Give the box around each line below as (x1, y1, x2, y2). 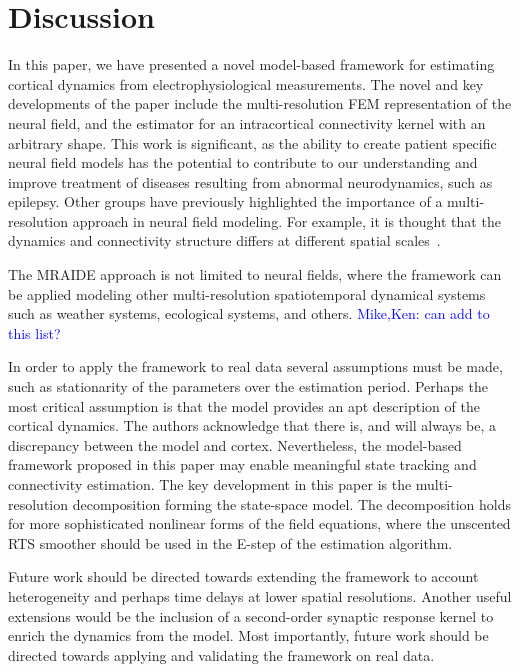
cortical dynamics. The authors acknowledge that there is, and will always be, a (8, 415, 497, 436)
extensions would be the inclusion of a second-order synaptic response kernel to (8, 605, 494, 626)
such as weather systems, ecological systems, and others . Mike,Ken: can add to (8, 303, 490, 324)
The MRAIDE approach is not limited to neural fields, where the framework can (8, 264, 502, 285)
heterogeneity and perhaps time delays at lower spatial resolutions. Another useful (8, 585, 512, 606)
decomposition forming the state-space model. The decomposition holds (72, 493, 511, 514)
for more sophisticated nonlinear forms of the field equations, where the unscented (8, 513, 511, 534)
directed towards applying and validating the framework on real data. (8, 644, 435, 665)
